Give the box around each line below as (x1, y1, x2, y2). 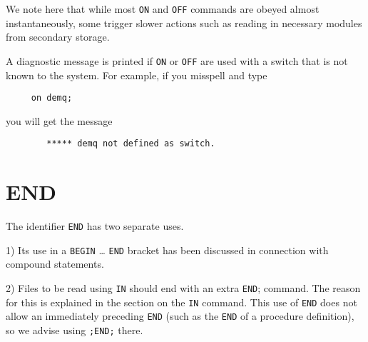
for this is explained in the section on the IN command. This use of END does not (6, 294, 357, 309)
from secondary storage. (6, 29, 110, 44)
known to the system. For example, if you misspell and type (6, 67, 267, 82)
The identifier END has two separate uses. (6, 218, 184, 233)
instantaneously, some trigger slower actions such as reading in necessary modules (6, 15, 362, 30)
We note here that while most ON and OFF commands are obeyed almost (6, 1, 320, 16)
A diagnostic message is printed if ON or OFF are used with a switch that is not (6, 53, 348, 68)
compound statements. (6, 256, 104, 271)
